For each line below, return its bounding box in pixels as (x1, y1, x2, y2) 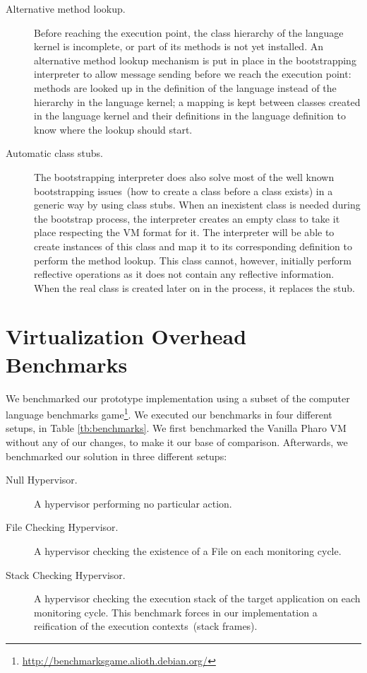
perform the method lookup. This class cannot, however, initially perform (34, 252, 352, 267)
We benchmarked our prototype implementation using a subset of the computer (6, 390, 350, 405)
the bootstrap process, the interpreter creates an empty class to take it (34, 211, 340, 226)
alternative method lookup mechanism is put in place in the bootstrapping (34, 52, 356, 67)
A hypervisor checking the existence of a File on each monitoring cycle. (34, 544, 342, 558)
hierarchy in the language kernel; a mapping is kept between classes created (34, 94, 361, 109)
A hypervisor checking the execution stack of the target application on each (34, 591, 361, 606)
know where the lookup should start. (34, 122, 193, 136)
